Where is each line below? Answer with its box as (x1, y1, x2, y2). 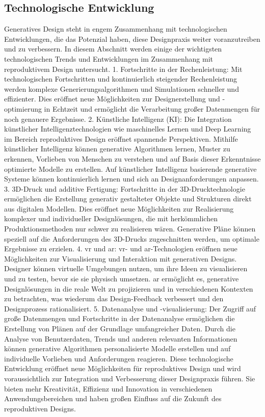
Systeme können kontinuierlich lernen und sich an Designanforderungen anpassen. (4, 173, 259, 184)
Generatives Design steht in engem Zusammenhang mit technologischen (4, 23, 227, 34)
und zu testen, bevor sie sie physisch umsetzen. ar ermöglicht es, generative (4, 273, 239, 284)
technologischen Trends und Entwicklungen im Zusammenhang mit (4, 53, 213, 64)
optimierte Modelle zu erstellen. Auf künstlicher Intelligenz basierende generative (4, 163, 257, 174)
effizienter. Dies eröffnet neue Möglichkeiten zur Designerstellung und (4, 93, 220, 104)
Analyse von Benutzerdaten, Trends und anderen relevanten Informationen (4, 333, 237, 344)
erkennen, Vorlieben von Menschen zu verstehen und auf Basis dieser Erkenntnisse (4, 153, 261, 164)
